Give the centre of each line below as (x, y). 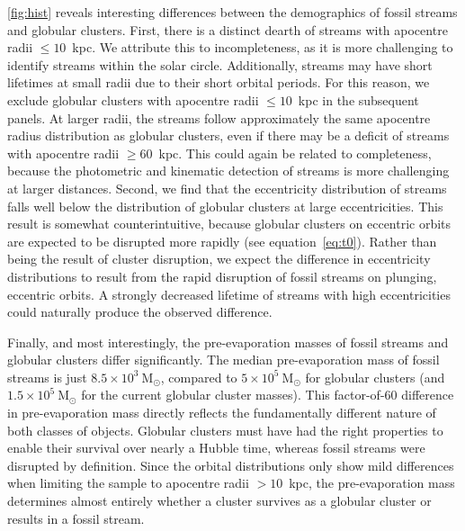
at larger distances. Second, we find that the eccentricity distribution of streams (227, 188)
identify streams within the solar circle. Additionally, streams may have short (220, 64)
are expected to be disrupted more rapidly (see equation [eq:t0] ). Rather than (222, 241)
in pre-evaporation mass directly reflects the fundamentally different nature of (222, 413)
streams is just (47, 377)
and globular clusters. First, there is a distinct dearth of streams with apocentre (228, 29)
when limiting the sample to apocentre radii (128, 483)
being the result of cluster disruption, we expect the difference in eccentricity (219, 259)
